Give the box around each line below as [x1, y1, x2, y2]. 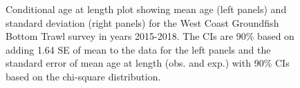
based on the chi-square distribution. [6, 69, 161, 83]
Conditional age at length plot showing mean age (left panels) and [6, 2, 287, 16]
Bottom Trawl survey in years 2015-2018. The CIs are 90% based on [6, 29, 294, 43]
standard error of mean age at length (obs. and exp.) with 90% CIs [6, 56, 290, 70]
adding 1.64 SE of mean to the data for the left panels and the [6, 42, 271, 56]
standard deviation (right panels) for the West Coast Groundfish [6, 15, 279, 30]
